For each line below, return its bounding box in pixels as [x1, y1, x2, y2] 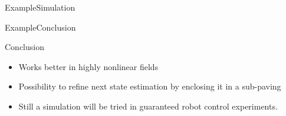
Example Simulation [5, 1, 75, 13]
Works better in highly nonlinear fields [18, 60, 159, 72]
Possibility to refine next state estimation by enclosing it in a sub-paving [18, 80, 281, 92]
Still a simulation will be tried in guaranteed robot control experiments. [18, 100, 278, 112]
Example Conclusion [5, 21, 76, 33]
